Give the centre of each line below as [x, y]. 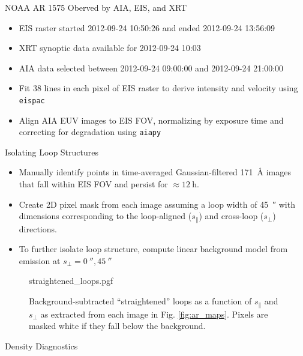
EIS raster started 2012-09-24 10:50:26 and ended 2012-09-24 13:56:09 [147, 27]
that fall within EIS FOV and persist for [93, 184]
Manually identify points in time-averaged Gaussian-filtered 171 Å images [155, 172]
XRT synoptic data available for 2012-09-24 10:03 [110, 48]
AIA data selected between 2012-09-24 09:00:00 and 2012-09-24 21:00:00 [151, 68]
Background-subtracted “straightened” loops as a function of [140, 301]
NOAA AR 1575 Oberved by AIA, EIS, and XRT [96, 7]
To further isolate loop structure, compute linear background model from [153, 249]
